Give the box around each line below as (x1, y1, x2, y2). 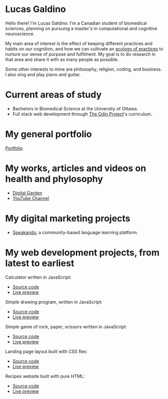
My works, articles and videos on (5, 163, 146, 174)
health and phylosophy (5, 173, 103, 184)
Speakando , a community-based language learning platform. (12, 229, 138, 235)
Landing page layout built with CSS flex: (5, 348, 88, 354)
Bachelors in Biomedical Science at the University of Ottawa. (12, 105, 138, 111)
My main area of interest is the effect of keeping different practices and (5, 40, 153, 46)
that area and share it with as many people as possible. (5, 56, 119, 62)
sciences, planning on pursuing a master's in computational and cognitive (5, 25, 158, 31)
